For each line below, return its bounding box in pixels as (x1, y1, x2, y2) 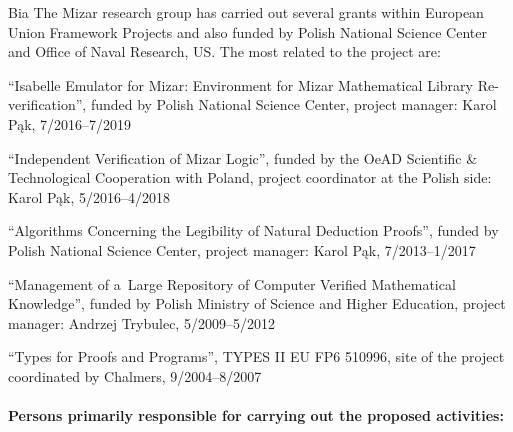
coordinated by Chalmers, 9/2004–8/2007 (8, 365, 262, 386)
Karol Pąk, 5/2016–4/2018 (8, 186, 171, 207)
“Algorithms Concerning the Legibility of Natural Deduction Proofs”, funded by (8, 220, 499, 241)
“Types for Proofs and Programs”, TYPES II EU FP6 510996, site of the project (8, 346, 505, 367)
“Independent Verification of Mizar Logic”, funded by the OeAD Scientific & (8, 147, 478, 168)
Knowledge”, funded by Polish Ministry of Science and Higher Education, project (8, 293, 506, 314)
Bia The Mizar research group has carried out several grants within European (8, 2, 484, 22)
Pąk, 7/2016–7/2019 (8, 113, 132, 134)
